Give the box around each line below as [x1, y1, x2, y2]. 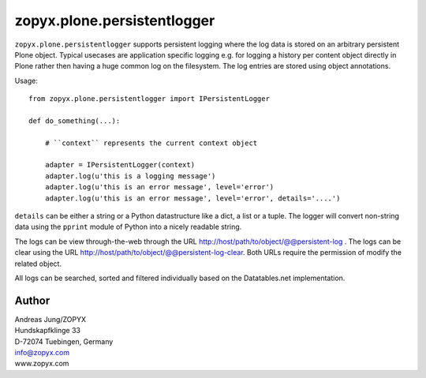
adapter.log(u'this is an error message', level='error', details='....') [44, 193, 341, 203]
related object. [14, 259, 62, 268]
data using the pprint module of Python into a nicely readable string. [14, 222, 242, 232]
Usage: [14, 76, 39, 85]
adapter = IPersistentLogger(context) [44, 160, 196, 170]
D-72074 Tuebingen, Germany [14, 336, 114, 346]
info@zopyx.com [14, 348, 70, 357]
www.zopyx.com [14, 359, 69, 369]
